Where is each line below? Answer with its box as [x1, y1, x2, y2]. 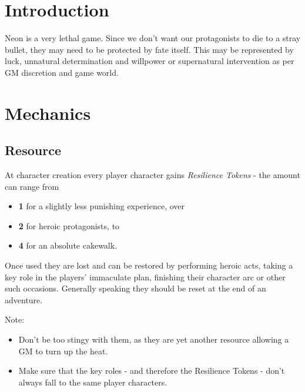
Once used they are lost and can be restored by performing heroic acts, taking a [5, 259, 293, 272]
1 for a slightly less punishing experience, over [18, 200, 185, 212]
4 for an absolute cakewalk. [18, 239, 118, 252]
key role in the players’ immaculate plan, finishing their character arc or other [5, 270, 286, 283]
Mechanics [5, 100, 91, 125]
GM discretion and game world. [5, 66, 119, 78]
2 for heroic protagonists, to [18, 219, 120, 232]
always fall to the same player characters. [18, 376, 167, 388]
